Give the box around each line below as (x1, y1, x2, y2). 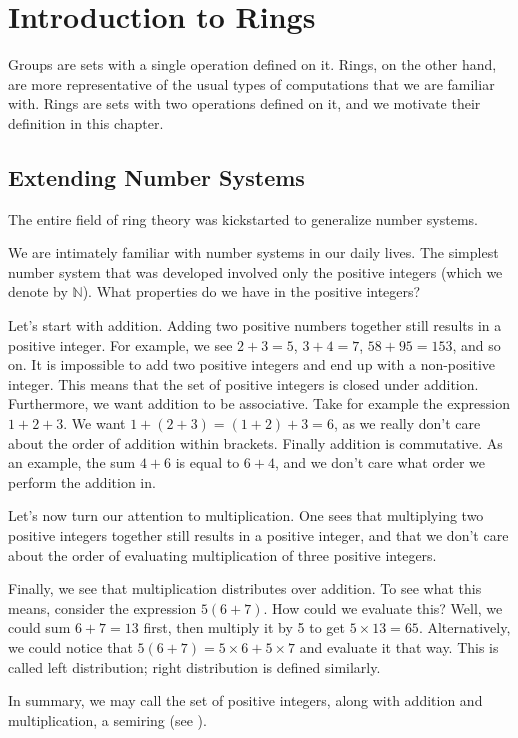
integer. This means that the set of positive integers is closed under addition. (8, 373, 479, 394)
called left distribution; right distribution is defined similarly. (8, 656, 381, 677)
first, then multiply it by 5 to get (143, 617, 345, 638)
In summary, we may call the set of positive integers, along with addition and (8, 690, 483, 711)
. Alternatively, (418, 617, 511, 638)
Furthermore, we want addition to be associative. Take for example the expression (8, 393, 510, 414)
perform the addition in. (8, 471, 156, 492)
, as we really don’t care (333, 413, 481, 434)
